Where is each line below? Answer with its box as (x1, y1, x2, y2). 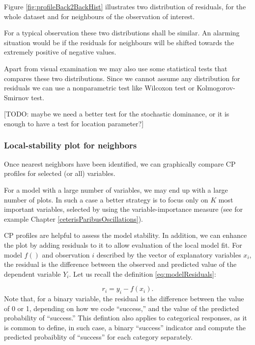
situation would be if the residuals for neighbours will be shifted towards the (4, 37, 234, 47)
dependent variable (4, 268, 61, 279)
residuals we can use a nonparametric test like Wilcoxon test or (4, 83, 195, 93)
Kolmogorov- (197, 83, 235, 93)
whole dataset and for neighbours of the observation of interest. (4, 11, 195, 21)
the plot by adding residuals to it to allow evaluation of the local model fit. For (4, 239, 242, 250)
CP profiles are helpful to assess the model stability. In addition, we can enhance (4, 230, 247, 240)
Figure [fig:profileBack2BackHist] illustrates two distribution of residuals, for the (4, 1, 246, 11)
